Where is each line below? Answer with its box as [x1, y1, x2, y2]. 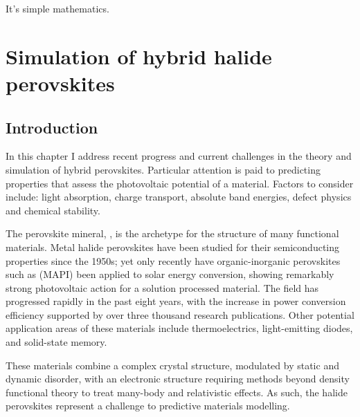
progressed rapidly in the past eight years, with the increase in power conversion [6, 294, 346, 308]
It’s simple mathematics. [6, 1, 109, 15]
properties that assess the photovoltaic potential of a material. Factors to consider [6, 176, 354, 190]
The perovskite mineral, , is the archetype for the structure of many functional [6, 226, 339, 241]
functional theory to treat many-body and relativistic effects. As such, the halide [6, 384, 348, 399]
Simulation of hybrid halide [6, 41, 272, 70]
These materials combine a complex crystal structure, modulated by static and [6, 358, 339, 372]
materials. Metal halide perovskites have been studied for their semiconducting [6, 239, 340, 254]
